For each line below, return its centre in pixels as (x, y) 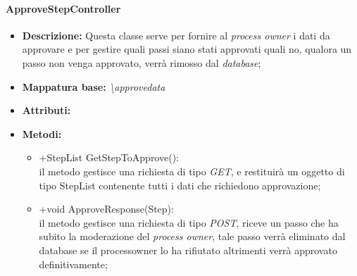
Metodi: (42, 133)
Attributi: (46, 110)
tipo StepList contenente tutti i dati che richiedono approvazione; (180, 185)
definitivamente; (73, 264)
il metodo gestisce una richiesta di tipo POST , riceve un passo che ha (189, 222)
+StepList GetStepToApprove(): (109, 157)
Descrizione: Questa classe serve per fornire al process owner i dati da (176, 35)
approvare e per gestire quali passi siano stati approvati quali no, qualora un (187, 49)
